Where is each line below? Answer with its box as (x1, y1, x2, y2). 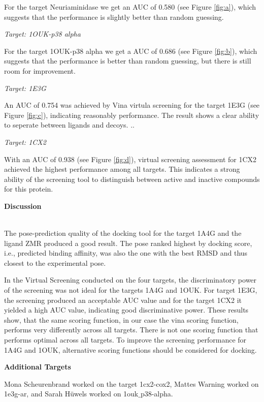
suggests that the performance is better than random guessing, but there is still (4, 55, 251, 66)
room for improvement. (4, 65, 76, 76)
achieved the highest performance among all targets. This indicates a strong (4, 164, 240, 174)
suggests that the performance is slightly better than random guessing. (4, 11, 224, 22)
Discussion (4, 200, 42, 211)
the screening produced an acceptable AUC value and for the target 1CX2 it (4, 294, 242, 305)
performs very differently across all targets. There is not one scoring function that (4, 324, 258, 335)
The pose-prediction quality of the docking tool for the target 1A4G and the (4, 228, 242, 238)
